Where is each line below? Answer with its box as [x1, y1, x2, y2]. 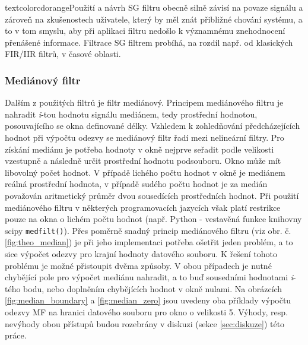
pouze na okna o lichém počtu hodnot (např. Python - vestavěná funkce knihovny [5, 213, 302, 225]
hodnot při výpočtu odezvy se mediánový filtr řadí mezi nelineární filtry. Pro [5, 131, 284, 143]
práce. [5, 329, 27, 341]
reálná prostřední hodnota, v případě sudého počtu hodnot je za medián [5, 178, 268, 190]
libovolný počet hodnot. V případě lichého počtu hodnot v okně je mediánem [5, 166, 285, 178]
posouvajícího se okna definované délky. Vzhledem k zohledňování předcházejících [5, 119, 300, 132]
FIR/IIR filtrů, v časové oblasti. [5, 48, 121, 60]
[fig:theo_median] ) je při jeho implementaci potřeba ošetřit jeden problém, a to [5, 236, 293, 248]
